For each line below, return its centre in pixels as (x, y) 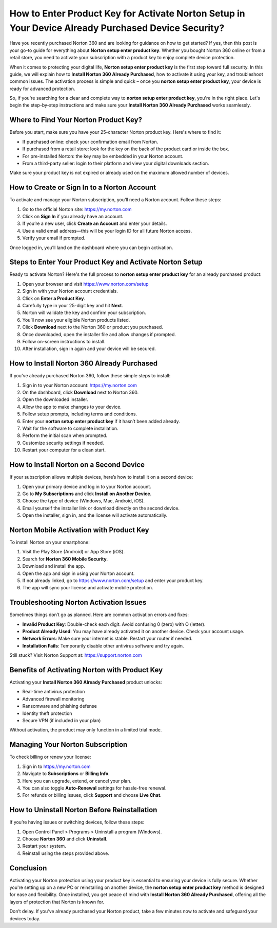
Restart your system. (44, 846)
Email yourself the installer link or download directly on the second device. (101, 508)
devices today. (25, 918)
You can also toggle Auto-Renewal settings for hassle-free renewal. (94, 788)
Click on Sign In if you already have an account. (73, 217)
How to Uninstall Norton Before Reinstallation (83, 810)
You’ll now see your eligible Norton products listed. (76, 320)
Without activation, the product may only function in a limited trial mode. (86, 730)
